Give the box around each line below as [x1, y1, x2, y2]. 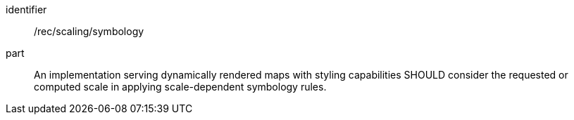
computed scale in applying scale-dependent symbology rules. [34, 81, 327, 93]
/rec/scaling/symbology [34, 25, 144, 37]
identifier [6, 4, 47, 15]
